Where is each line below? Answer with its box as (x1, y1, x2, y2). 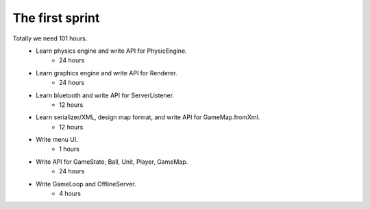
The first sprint (12, 10, 100, 25)
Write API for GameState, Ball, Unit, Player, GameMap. (36, 158, 188, 166)
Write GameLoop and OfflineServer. (36, 180, 136, 188)
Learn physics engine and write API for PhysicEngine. (36, 47, 188, 55)
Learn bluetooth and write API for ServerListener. (36, 91, 175, 99)
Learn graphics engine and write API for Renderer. (36, 69, 177, 77)
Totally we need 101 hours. (12, 34, 88, 42)
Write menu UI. (36, 136, 78, 144)
